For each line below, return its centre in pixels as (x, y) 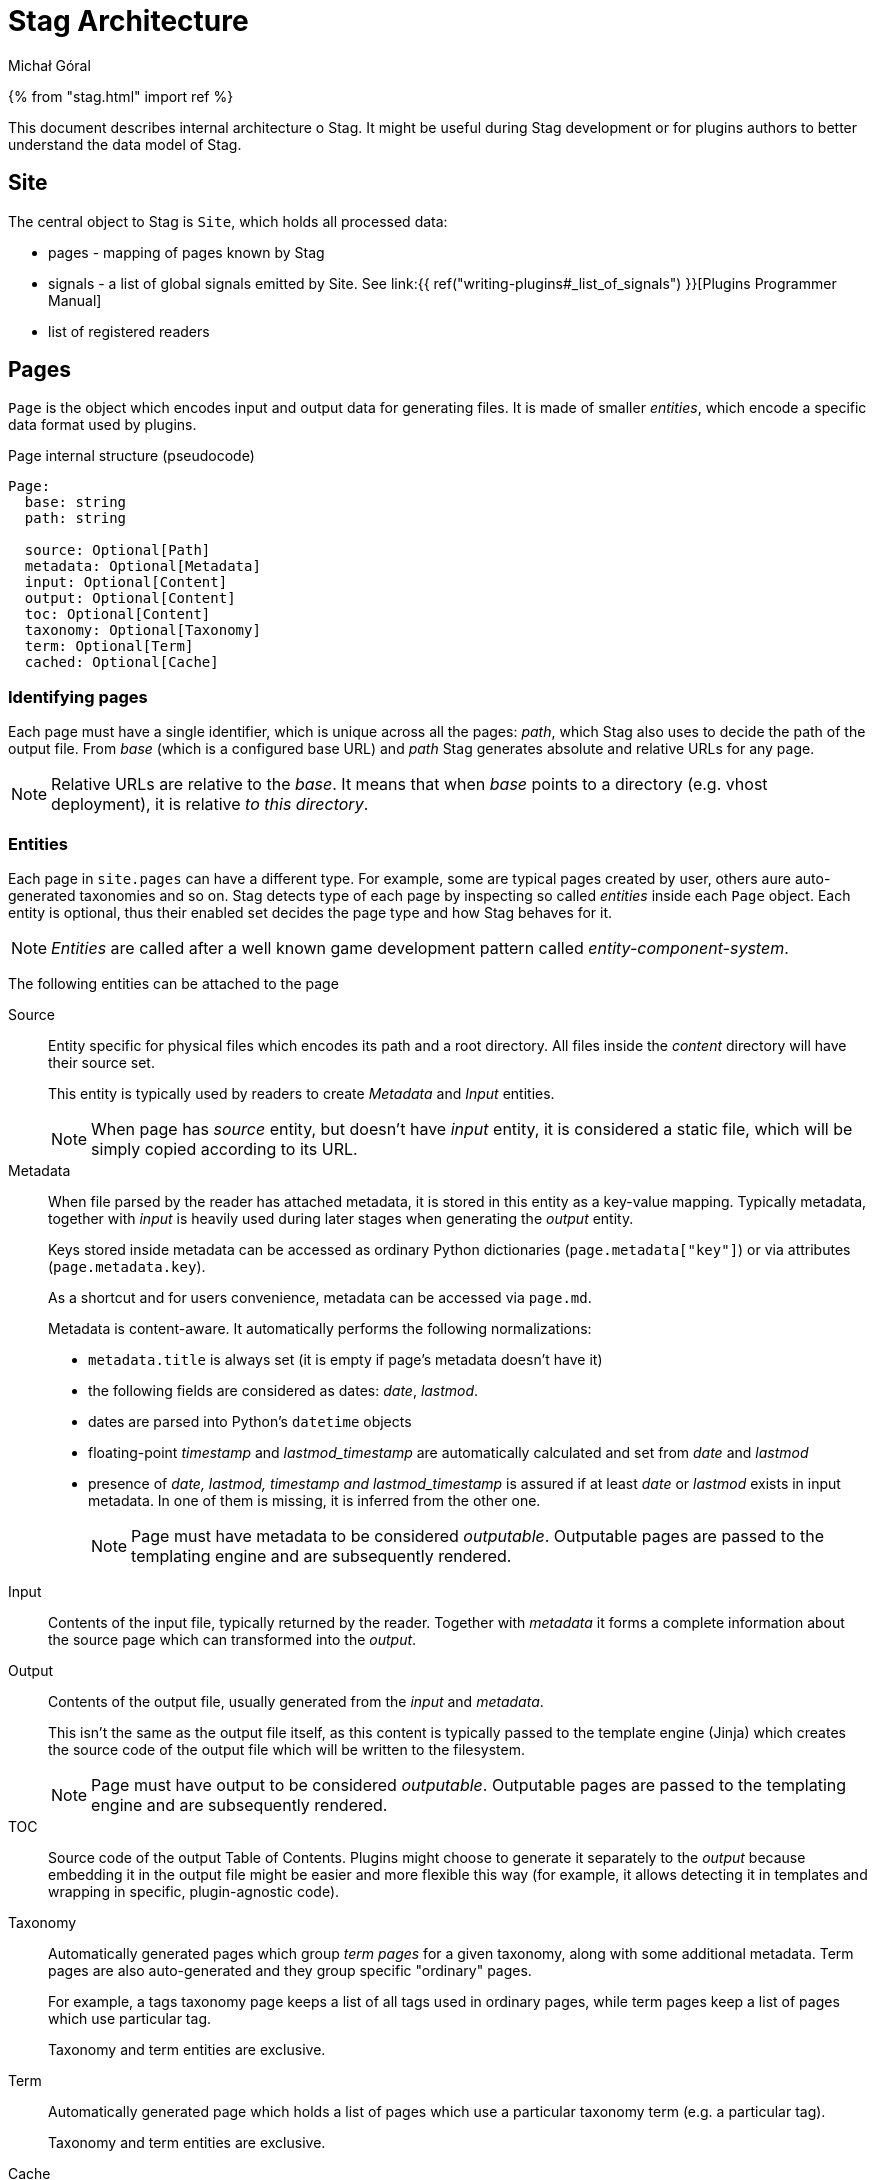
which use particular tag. (130, 2018)
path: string (75, 518)
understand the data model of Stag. (125, 144)
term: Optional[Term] (109, 646)
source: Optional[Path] (117, 550)
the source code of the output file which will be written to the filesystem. (287, 1749)
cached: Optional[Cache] (121, 662)
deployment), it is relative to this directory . (210, 804)
